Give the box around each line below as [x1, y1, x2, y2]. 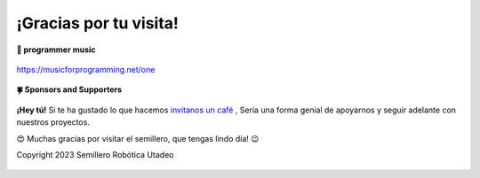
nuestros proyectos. [16, 117, 91, 128]
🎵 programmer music [16, 44, 97, 55]
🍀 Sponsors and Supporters [16, 84, 123, 95]
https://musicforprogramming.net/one [16, 64, 156, 74]
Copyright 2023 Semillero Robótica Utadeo [16, 149, 174, 159]
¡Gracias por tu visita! [16, 13, 180, 33]
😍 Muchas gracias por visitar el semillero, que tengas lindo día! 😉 [16, 133, 260, 143]
